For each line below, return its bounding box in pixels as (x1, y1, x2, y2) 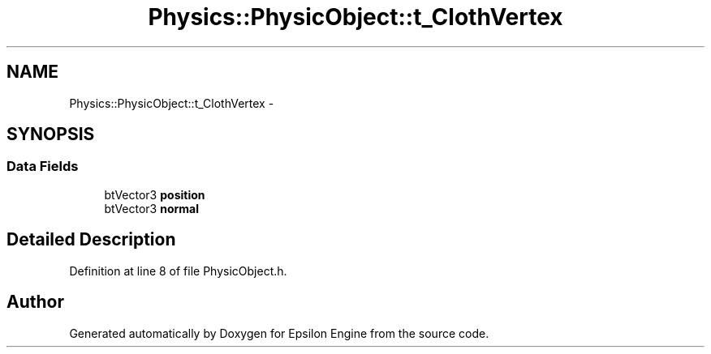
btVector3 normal (104, 201, 200, 215)
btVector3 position (104, 187, 205, 202)
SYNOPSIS (6, 124, 95, 145)
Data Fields (6, 158, 79, 175)
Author (6, 292, 64, 313)
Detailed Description (6, 229, 176, 250)
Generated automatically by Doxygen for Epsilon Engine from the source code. (69, 326, 489, 340)
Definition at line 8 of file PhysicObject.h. (69, 263, 287, 278)
